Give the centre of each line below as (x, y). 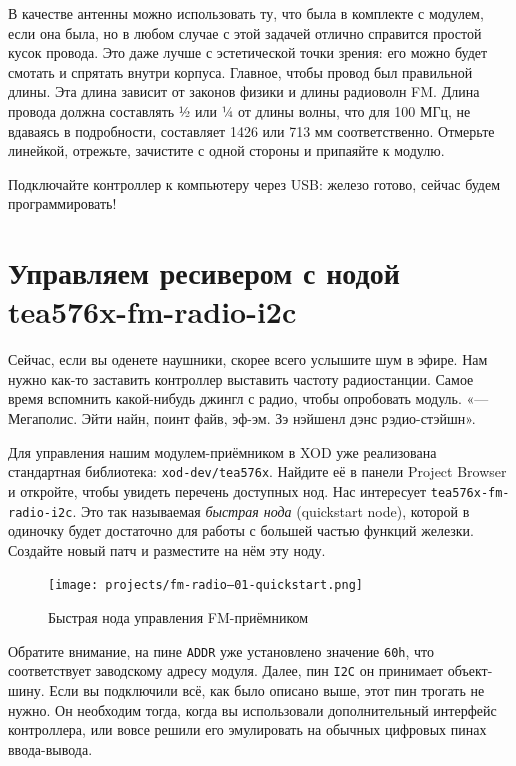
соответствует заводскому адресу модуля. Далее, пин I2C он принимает (226, 670)
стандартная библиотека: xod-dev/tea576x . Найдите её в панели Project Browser (257, 471)
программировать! (62, 203)
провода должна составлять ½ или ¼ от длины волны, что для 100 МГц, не (239, 110)
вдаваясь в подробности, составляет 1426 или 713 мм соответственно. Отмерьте (251, 130)
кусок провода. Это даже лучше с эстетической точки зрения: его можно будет (248, 52)
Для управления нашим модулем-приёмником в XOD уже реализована (222, 451)
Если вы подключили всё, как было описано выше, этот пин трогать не (267, 689)
